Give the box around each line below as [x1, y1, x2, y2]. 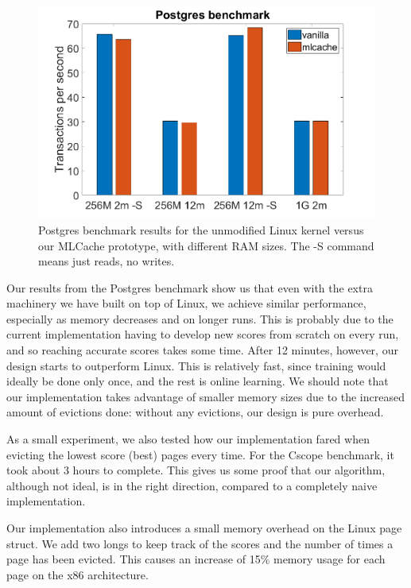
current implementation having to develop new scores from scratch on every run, [6, 326, 399, 342]
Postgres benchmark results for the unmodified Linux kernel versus [38, 221, 364, 238]
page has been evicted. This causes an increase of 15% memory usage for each [6, 551, 386, 567]
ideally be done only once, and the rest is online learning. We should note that [6, 373, 389, 389]
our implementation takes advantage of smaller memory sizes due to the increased [6, 388, 405, 404]
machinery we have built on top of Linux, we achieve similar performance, [6, 295, 366, 311]
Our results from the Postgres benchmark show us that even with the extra [6, 279, 373, 296]
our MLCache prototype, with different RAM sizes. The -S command [38, 237, 374, 253]
